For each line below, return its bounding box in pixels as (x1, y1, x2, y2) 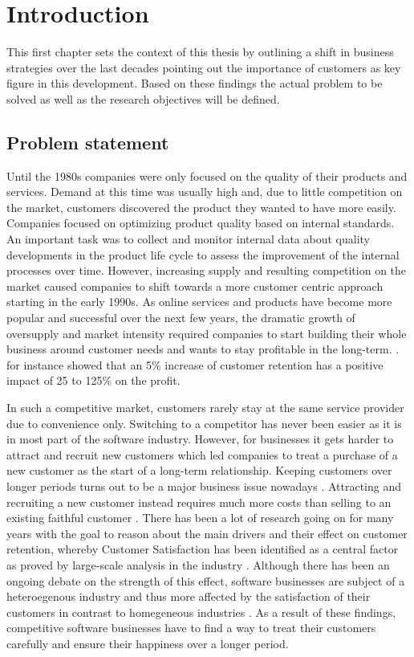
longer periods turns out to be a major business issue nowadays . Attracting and (6, 477, 402, 494)
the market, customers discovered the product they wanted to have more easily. (6, 198, 396, 215)
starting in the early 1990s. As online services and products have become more (6, 293, 392, 310)
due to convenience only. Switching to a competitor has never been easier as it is (6, 414, 402, 431)
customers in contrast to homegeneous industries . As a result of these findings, (6, 603, 396, 620)
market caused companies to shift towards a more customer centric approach (6, 277, 384, 294)
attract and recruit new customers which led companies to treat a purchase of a (6, 446, 398, 463)
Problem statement (6, 129, 169, 154)
